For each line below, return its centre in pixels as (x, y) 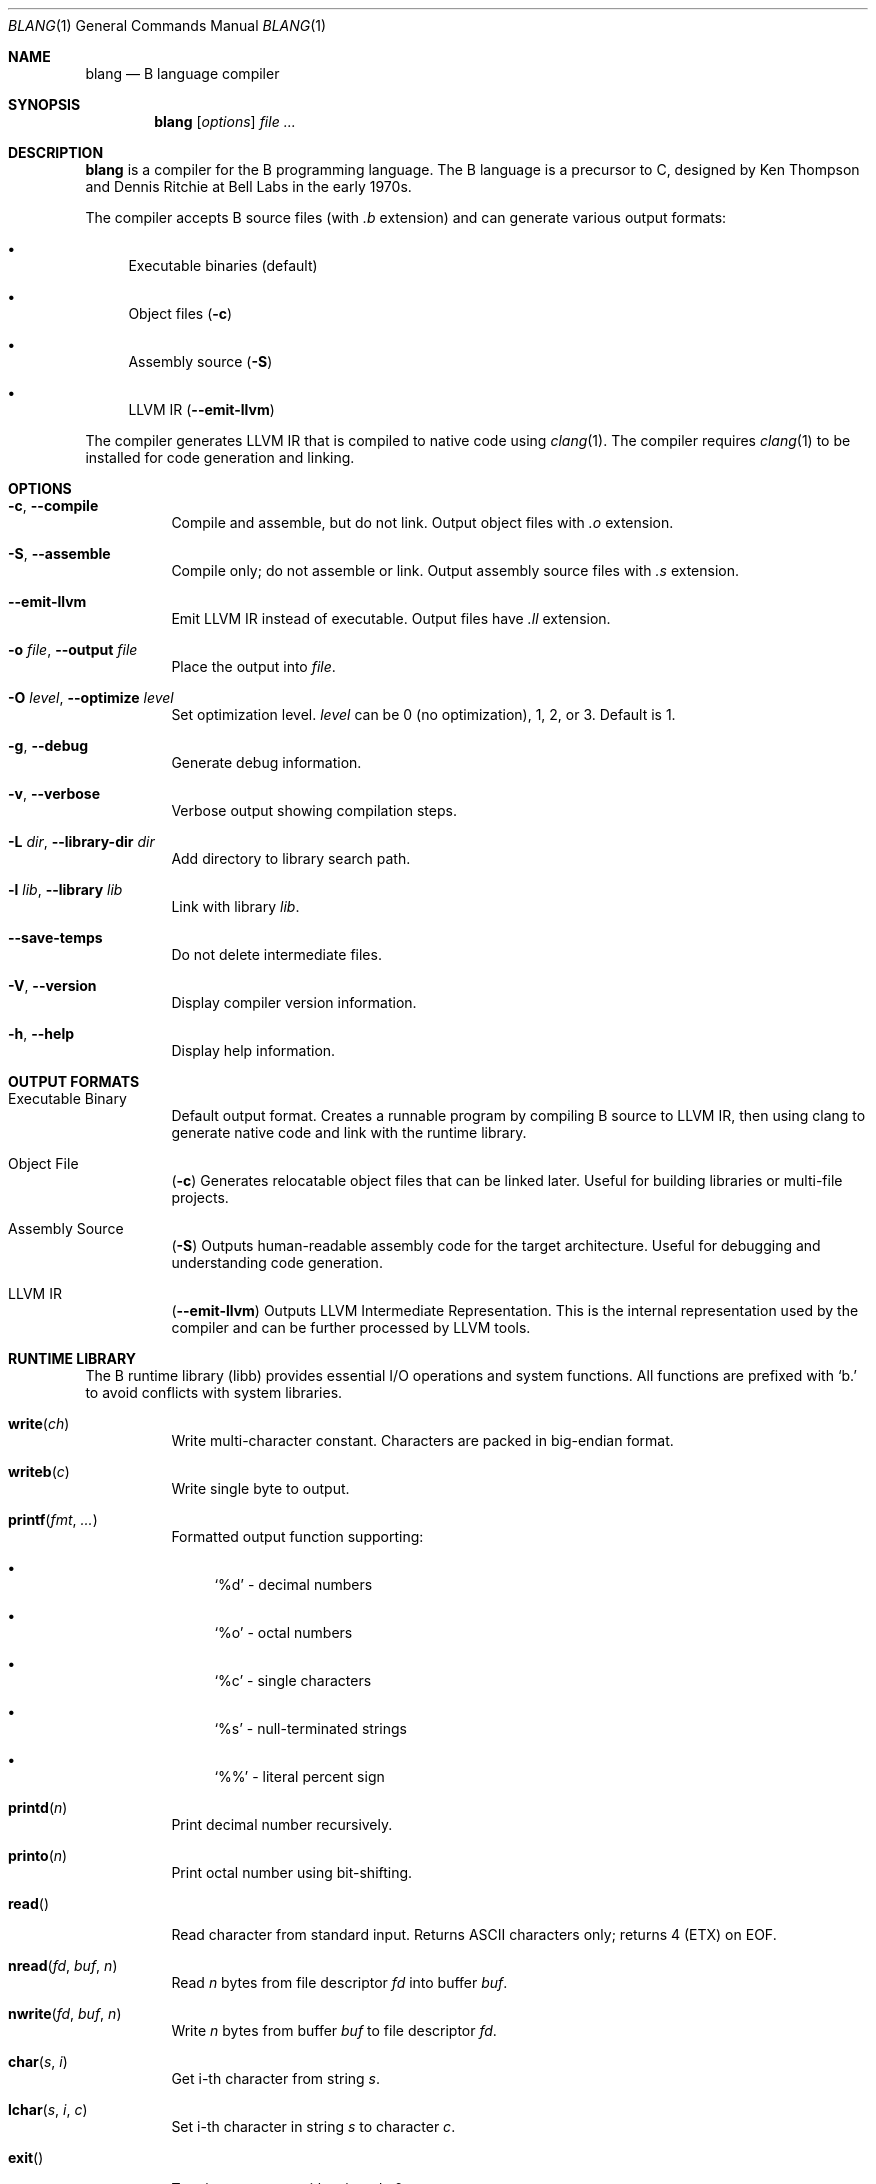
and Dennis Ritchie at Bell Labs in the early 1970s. (248, 186)
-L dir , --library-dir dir (81, 841)
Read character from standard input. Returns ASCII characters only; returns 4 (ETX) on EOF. (474, 1934)
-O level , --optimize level (91, 697)
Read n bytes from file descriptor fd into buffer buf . (339, 1982)
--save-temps (55, 937)
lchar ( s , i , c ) (48, 2109)
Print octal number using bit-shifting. (292, 1872)
